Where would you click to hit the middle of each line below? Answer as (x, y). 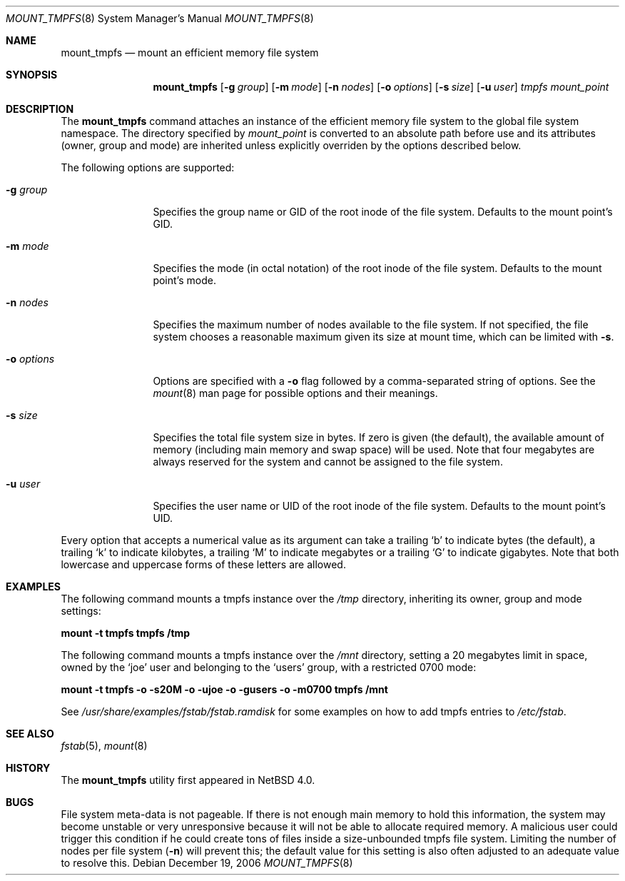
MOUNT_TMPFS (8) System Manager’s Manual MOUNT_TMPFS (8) (160, 18)
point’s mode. (184, 280)
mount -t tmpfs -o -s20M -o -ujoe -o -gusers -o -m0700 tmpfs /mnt (224, 689)
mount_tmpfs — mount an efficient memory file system (190, 52)
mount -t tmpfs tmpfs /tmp (126, 633)
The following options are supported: (148, 167)
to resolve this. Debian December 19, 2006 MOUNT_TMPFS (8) (207, 863)
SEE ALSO (30, 734)
